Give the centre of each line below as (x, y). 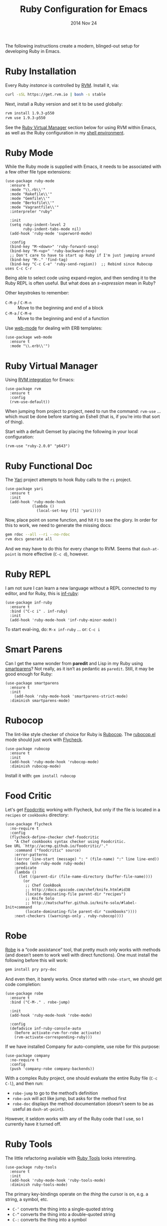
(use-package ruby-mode (30, 181)
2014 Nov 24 (84, 23)
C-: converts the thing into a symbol (49, 1219)
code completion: (23, 984)
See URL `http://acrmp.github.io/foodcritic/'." (57, 846)
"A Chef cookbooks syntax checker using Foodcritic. (70, 841)
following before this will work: (37, 960)
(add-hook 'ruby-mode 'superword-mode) (51, 233)
